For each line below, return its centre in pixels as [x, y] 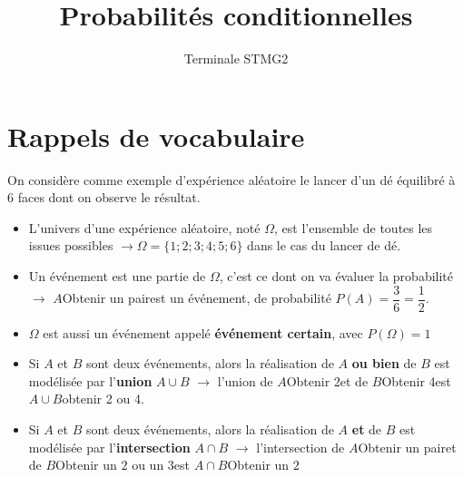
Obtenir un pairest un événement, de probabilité [197, 298]
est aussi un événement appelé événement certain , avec [203, 332]
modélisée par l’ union [90, 380]
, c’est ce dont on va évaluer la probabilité [336, 276]
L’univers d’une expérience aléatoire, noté [144, 227]
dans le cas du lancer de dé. [324, 245]
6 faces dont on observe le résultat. [104, 197]
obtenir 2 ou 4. [103, 399]
